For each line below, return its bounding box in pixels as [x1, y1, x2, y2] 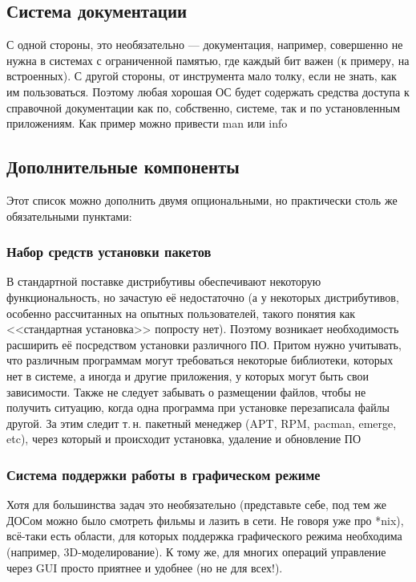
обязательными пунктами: [6, 207, 132, 224]
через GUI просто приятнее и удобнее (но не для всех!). [6, 559, 283, 576]
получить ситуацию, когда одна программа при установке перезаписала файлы [6, 399, 390, 416]
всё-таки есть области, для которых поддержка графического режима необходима [6, 527, 402, 544]
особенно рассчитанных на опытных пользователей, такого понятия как [6, 304, 356, 321]
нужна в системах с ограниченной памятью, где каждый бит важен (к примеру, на [6, 51, 410, 68]
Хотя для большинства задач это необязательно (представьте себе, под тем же [6, 496, 386, 513]
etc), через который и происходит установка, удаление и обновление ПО [6, 430, 361, 447]
